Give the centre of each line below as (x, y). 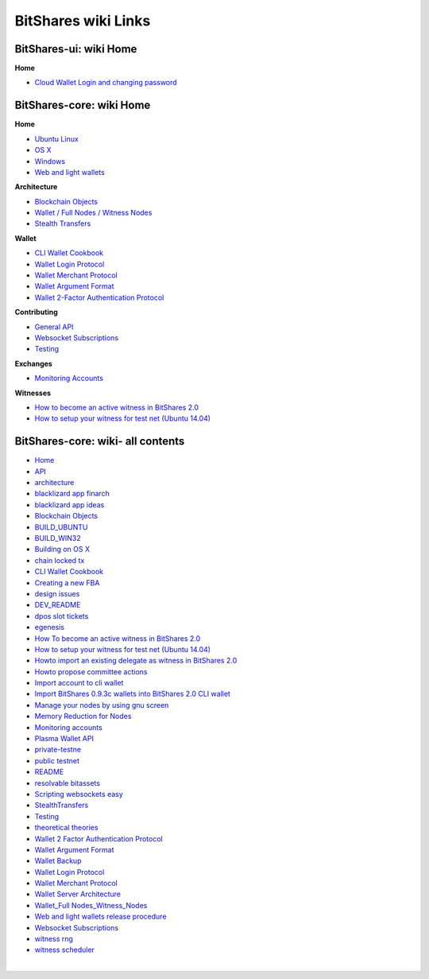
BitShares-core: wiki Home (83, 105)
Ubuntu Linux (56, 138)
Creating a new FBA (67, 583)
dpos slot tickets (62, 616)
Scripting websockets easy (79, 794)
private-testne (58, 750)
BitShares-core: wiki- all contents (100, 441)
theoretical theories (66, 828)
